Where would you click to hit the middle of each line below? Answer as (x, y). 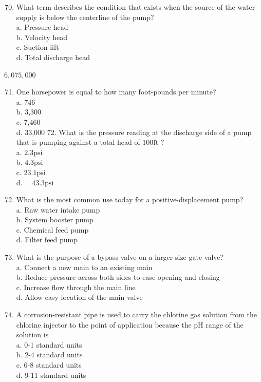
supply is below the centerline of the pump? (85, 17)
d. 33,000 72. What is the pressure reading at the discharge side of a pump (134, 132)
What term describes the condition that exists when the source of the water (136, 7)
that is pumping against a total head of (78, 142)
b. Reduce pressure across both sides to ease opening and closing (118, 277)
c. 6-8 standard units (49, 365)
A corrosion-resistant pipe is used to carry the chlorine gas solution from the (137, 314)
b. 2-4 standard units (49, 355)
